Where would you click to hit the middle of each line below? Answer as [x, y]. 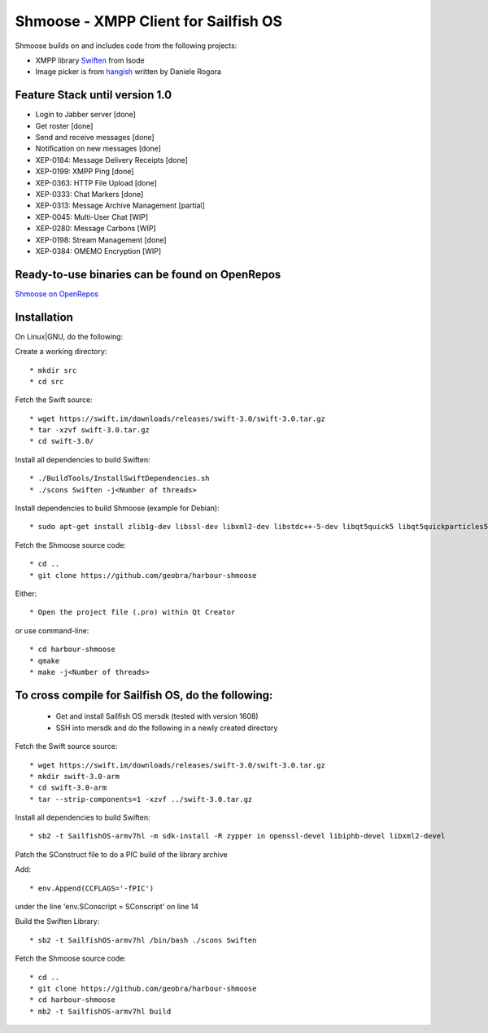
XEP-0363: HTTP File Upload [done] [96, 182]
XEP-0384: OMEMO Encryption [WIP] [98, 251]
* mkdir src [53, 370]
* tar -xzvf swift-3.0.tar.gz [90, 430]
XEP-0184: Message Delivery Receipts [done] [112, 160]
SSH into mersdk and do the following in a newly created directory [167, 728]
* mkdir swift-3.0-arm [75, 776]
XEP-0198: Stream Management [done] [101, 239]
